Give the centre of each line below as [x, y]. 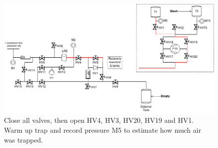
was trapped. [24, 139]
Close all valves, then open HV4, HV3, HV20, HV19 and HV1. [99, 120]
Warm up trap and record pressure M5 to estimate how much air [103, 129]
